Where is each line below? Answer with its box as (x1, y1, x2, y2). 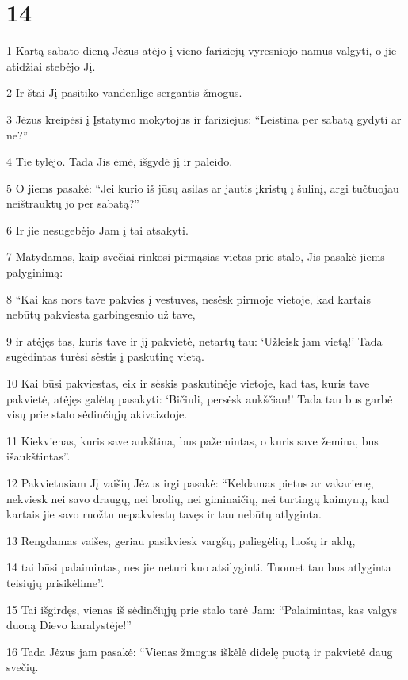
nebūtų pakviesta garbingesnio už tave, (6, 306, 196, 323)
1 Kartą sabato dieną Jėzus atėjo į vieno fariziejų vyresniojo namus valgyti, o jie (6, 42, 397, 59)
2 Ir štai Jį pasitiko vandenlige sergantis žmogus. (6, 84, 242, 101)
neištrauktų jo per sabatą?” (6, 195, 139, 212)
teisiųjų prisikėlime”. (6, 574, 105, 590)
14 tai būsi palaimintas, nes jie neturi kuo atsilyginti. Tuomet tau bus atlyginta (6, 559, 391, 575)
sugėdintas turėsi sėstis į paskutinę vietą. (6, 348, 204, 365)
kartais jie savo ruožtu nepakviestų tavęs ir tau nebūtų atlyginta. (6, 506, 322, 522)
